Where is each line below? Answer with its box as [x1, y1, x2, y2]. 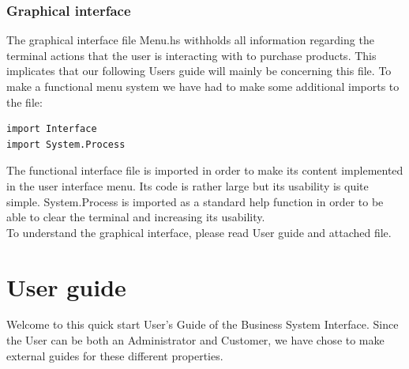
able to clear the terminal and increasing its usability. [6, 209, 265, 225]
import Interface [6, 123, 97, 135]
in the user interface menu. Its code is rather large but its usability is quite [6, 177, 369, 194]
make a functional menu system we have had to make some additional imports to [6, 78, 400, 94]
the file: [6, 93, 43, 110]
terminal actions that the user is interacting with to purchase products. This [6, 47, 377, 63]
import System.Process [6, 138, 126, 150]
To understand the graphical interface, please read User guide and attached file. [6, 224, 392, 240]
